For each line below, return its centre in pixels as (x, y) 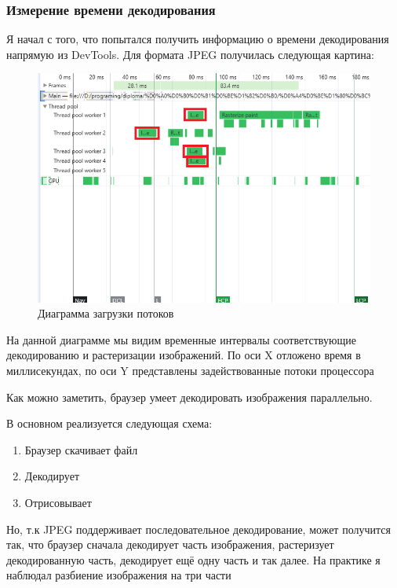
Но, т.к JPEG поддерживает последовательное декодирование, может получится (198, 529)
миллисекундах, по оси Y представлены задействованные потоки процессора (190, 370)
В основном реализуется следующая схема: (109, 423)
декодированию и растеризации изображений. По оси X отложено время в (184, 355)
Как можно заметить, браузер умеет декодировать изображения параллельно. (189, 397)
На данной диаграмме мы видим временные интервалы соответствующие (181, 339)
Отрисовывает (58, 502)
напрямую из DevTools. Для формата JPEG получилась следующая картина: (190, 54)
